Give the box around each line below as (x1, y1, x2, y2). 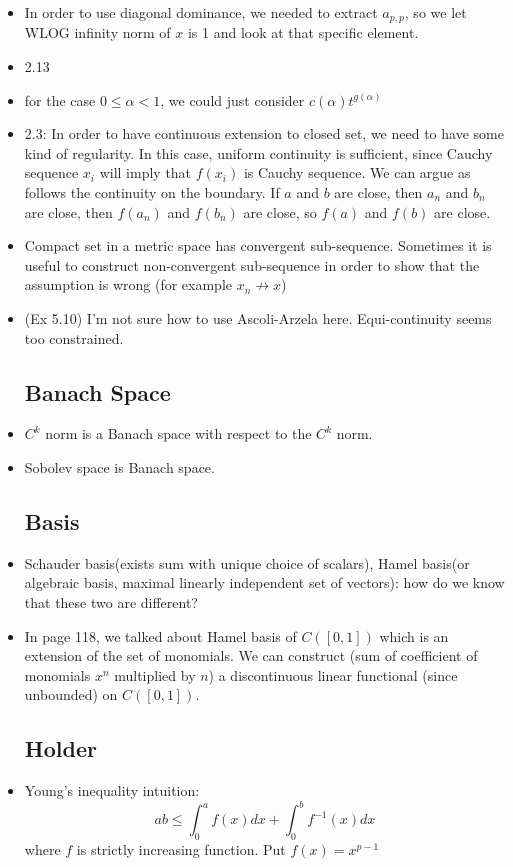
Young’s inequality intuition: (24, 780, 200, 801)
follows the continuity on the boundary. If (24, 182, 280, 203)
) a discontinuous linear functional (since (208, 664, 458, 685)
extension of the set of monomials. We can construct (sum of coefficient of (24, 645, 478, 666)
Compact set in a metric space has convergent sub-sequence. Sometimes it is (24, 235, 492, 256)
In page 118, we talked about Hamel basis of (24, 625, 297, 646)
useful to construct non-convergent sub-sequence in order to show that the (24, 254, 480, 275)
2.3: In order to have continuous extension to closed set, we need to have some (24, 123, 504, 144)
